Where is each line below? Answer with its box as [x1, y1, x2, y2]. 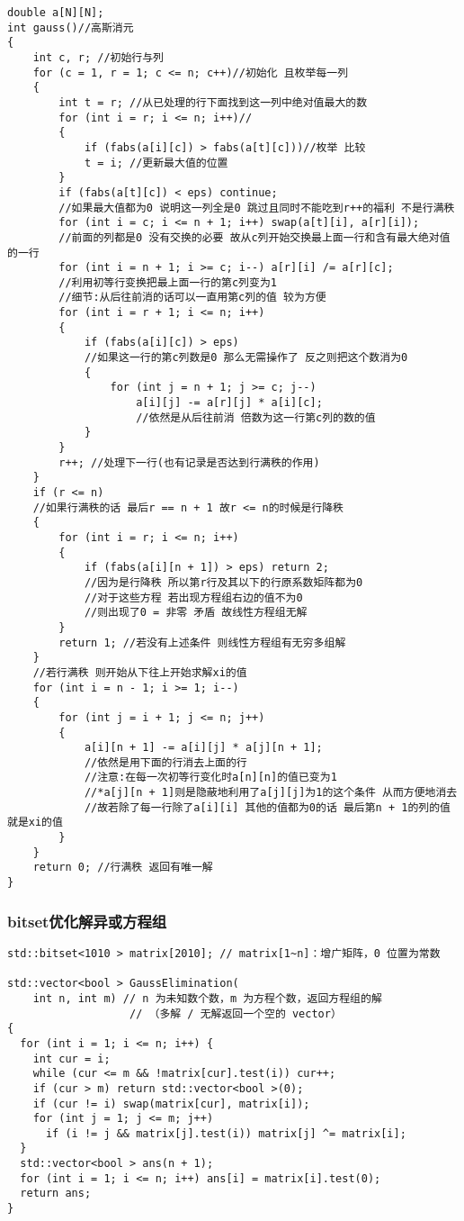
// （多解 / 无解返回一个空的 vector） [129, 1007, 342, 1020]
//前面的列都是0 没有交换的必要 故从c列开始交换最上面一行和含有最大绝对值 [58, 231, 451, 244]
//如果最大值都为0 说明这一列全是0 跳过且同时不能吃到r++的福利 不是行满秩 [58, 201, 455, 214]
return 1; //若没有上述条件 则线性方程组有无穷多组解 [58, 636, 346, 649]
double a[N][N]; [7, 6, 104, 19]
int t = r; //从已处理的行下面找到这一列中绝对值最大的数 [58, 95, 368, 109]
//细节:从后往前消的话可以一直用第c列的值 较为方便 [58, 291, 326, 304]
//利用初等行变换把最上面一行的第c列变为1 [58, 276, 277, 289]
